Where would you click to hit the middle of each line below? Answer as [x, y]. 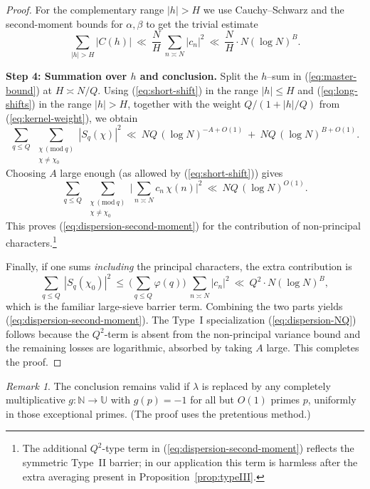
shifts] [19, 104]
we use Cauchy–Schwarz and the [274, 9]
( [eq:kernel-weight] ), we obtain [72, 117]
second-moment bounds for [64, 23]
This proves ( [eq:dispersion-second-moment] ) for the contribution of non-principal [183, 226]
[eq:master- [333, 75]
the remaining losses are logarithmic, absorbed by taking [129, 348]
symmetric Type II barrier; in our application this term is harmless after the [190, 462]
